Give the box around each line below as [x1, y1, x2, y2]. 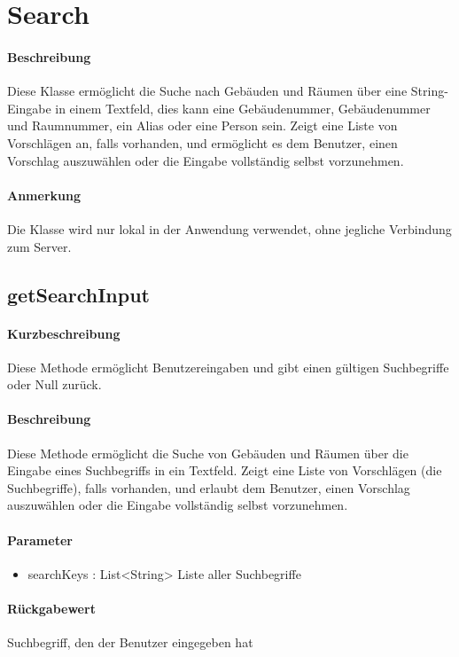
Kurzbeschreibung [7, 324, 121, 342]
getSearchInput [7, 280, 150, 308]
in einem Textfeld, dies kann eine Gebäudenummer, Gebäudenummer [55, 98, 431, 117]
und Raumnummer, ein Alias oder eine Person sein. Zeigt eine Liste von [7, 116, 398, 135]
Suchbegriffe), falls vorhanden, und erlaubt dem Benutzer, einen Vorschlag [7, 478, 410, 497]
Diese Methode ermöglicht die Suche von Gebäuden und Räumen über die [7, 443, 408, 462]
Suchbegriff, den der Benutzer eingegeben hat [7, 633, 253, 652]
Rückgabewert [7, 599, 96, 618]
